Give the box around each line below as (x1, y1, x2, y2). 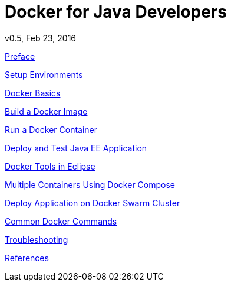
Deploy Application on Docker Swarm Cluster (5, 197, 180, 208)
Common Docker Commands (5, 216, 117, 226)
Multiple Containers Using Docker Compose (5, 179, 176, 190)
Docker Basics (5, 87, 61, 98)
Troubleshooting (5, 234, 68, 245)
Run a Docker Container (5, 124, 98, 135)
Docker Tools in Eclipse (5, 161, 95, 171)
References (5, 252, 49, 263)
